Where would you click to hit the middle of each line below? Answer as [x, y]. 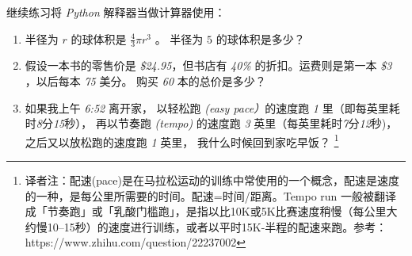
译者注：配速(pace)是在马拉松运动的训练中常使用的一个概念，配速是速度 [212, 180]
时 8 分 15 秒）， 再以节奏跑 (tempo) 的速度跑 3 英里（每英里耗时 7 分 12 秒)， [211, 123]
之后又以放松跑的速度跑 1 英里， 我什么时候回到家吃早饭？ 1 [182, 140]
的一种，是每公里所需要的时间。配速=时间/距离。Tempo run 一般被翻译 [211, 195]
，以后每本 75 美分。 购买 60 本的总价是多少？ [145, 81]
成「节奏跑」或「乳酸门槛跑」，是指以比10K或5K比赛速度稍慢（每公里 [206, 211]
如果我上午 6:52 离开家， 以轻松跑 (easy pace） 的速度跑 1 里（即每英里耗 [212, 107]
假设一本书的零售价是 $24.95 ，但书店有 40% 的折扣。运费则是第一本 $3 [208, 65]
